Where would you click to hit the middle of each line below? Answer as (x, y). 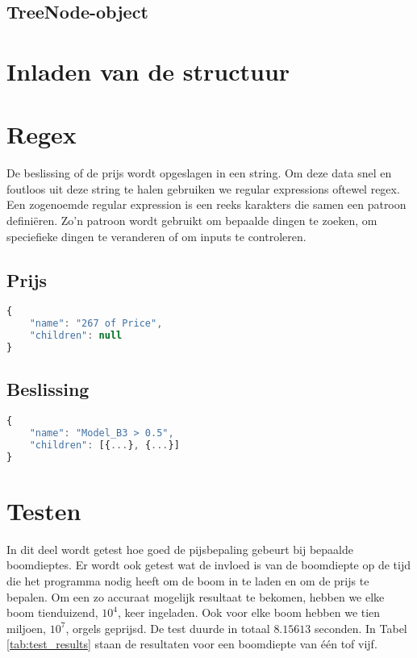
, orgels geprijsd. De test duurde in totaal (168, 628)
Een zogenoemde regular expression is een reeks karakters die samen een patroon (206, 204)
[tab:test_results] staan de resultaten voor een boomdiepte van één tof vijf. (192, 644)
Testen (44, 510)
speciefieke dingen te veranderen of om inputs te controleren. (156, 236)
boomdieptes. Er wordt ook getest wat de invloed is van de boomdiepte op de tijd (209, 565)
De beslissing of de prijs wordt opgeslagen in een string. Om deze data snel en (199, 173)
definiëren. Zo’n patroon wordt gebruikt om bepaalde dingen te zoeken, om (192, 221)
